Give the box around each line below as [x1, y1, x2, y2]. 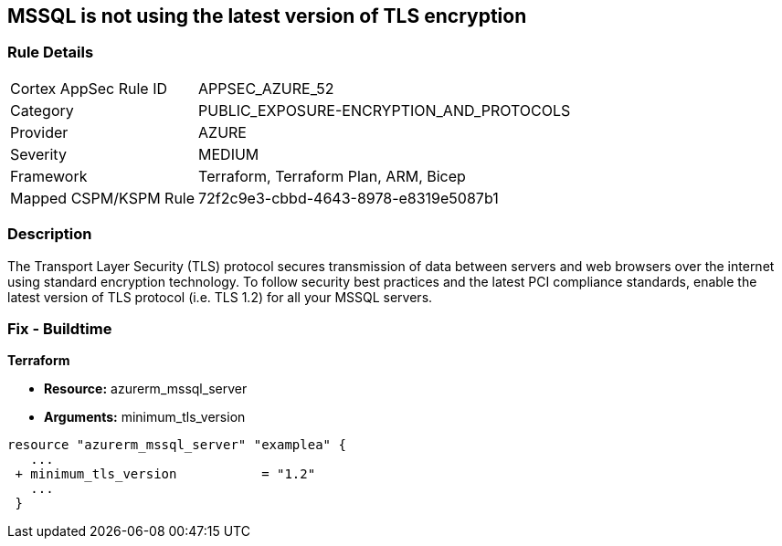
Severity [10, 144, 67, 163]
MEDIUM [198, 144, 259, 163]
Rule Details [7, 43, 94, 62]
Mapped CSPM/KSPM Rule [10, 188, 195, 207]
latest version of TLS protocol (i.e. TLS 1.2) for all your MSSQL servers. [7, 289, 433, 305]
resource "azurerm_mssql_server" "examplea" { [7, 437, 346, 453]
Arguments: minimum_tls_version [44, 409, 246, 425]
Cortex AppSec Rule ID [10, 79, 168, 98]
